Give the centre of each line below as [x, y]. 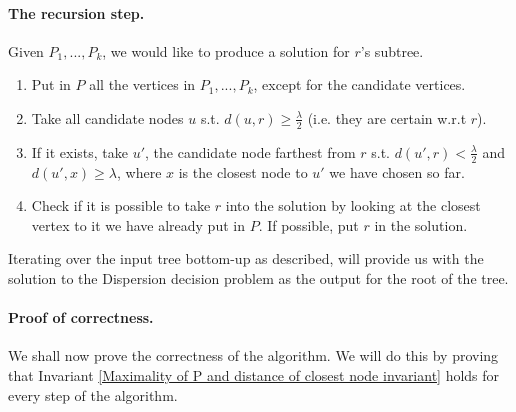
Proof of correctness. [81, 317]
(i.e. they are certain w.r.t [387, 117]
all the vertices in [142, 84]
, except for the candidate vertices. [359, 84]
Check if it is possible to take [121, 205]
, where [139, 171]
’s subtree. [392, 50]
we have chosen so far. [397, 171]
